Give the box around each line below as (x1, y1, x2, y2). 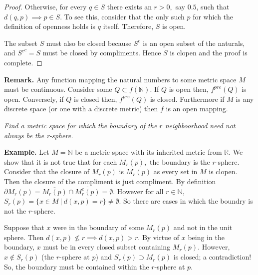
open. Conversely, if (4, 93, 64, 104)
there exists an (107, 1, 152, 11)
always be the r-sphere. (4, 130, 73, 140)
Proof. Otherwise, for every (4, 1, 87, 11)
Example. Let (4, 147, 49, 157)
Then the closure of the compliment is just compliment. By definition (4, 176, 216, 186)
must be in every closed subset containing (43, 242, 171, 252)
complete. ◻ (4, 57, 42, 67)
